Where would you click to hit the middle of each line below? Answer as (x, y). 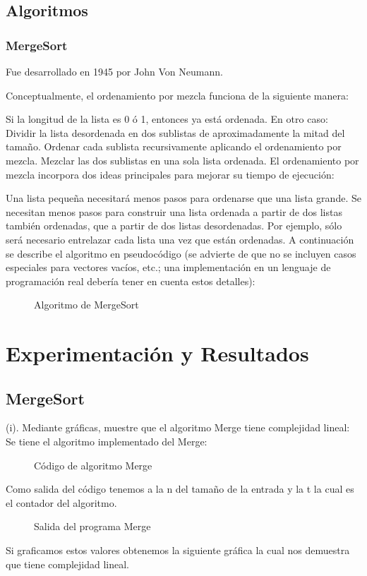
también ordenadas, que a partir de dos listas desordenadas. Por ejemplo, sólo (174, 226)
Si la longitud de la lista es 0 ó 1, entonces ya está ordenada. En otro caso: (167, 119)
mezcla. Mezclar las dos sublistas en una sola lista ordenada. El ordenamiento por (182, 160)
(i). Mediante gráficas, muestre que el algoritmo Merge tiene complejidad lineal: (178, 427)
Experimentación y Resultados (157, 353)
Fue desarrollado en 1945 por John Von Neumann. (114, 71)
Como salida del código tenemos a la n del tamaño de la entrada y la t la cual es (180, 489)
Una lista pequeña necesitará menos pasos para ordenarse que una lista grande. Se (183, 198)
